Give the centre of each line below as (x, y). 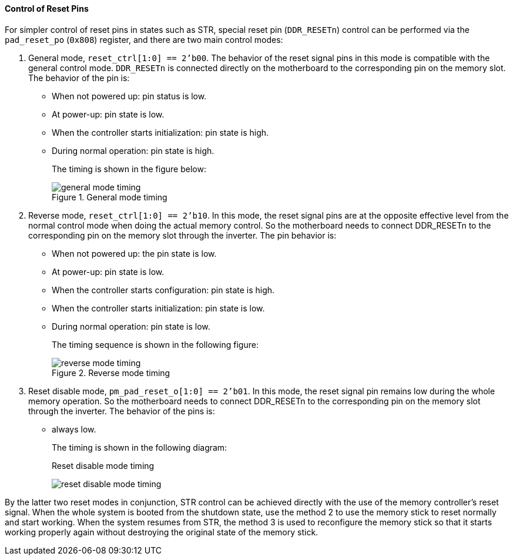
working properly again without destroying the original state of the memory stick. (162, 532)
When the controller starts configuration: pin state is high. (163, 290)
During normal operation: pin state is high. (133, 150)
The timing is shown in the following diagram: (140, 447)
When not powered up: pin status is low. (129, 96)
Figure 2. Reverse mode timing (111, 373)
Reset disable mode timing (103, 465)
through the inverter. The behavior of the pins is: (122, 411)
